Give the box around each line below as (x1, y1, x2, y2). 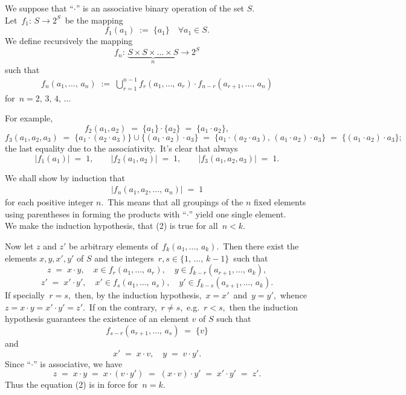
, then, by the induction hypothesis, (68, 289, 202, 301)
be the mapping (65, 13, 123, 26)
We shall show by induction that (5, 171, 125, 184)
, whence (273, 289, 308, 301)
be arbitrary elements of (69, 240, 158, 252)
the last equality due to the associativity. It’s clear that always (5, 142, 238, 155)
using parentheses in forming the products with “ (5, 207, 187, 220)
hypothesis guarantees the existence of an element (5, 312, 189, 325)
